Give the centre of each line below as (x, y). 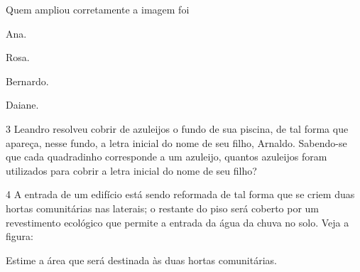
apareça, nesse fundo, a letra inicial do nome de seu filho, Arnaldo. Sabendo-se (176, 142)
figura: (20, 236)
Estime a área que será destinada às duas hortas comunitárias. (141, 260)
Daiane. (22, 105)
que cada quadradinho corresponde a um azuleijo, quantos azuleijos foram (167, 157)
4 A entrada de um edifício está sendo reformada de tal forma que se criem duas (180, 194)
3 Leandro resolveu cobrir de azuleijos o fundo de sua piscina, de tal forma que (177, 128)
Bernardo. (27, 81)
